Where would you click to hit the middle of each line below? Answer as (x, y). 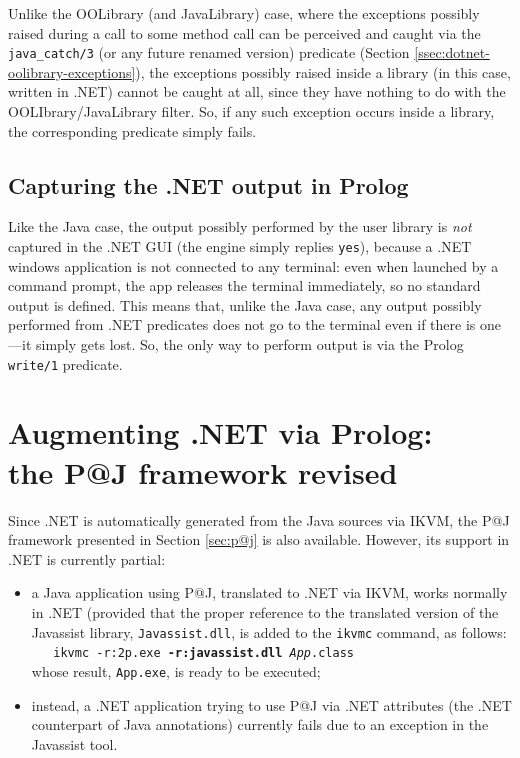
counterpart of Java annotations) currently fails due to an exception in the (260, 724)
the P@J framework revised (203, 471)
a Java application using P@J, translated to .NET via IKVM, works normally (269, 592)
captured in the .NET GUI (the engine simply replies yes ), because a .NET (240, 246)
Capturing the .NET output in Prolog (208, 184)
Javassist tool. (74, 743)
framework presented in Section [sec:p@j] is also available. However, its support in (259, 539)
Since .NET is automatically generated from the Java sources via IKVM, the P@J (259, 519)
